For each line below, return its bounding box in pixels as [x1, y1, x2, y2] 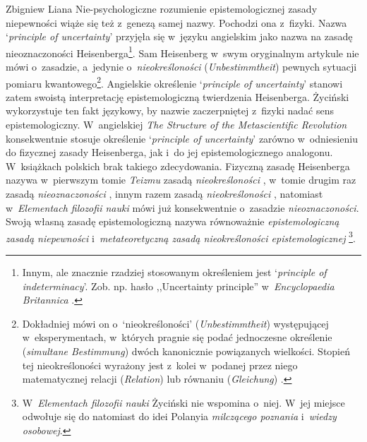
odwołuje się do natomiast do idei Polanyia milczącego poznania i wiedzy [22, 409, 337, 424]
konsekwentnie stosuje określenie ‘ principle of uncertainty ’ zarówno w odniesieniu [6, 131, 359, 145]
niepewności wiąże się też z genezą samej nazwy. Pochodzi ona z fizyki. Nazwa [6, 15, 347, 30]
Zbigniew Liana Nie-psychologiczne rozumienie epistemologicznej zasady [6, 1, 318, 16]
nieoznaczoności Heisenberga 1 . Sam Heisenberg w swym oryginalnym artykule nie [6, 43, 359, 60]
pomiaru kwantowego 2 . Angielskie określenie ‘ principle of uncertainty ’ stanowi [6, 73, 343, 90]
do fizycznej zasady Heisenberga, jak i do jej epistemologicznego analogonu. [6, 145, 333, 160]
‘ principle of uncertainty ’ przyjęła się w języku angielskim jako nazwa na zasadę [6, 29, 353, 44]
